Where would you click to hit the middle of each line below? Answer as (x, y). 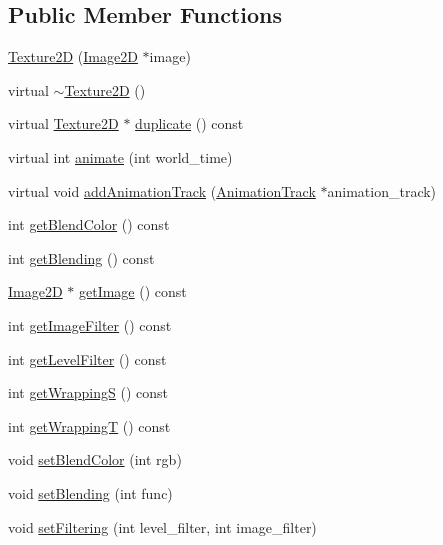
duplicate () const (189, 123)
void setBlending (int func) (90, 492)
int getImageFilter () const (90, 324)
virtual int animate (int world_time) (120, 156)
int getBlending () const (81, 257)
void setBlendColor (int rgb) (95, 459)
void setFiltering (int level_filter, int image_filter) (162, 526)
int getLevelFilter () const (87, 358)
